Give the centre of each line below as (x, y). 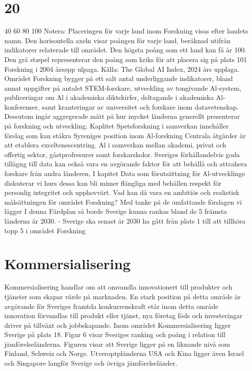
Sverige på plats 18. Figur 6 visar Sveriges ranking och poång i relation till (115, 334)
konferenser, (22, 106)
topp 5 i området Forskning (45, 230)
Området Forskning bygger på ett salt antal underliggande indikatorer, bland (119, 78)
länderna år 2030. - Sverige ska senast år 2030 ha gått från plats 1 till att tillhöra (125, 221)
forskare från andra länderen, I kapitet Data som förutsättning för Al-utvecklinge (125, 173)
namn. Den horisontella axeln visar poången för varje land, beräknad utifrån (118, 40)
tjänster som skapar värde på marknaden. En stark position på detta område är (123, 296)
